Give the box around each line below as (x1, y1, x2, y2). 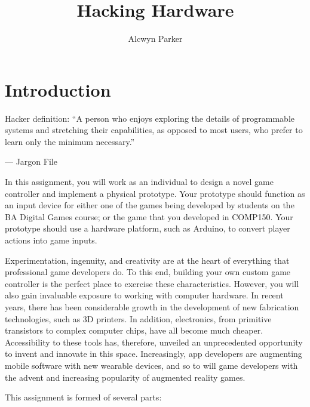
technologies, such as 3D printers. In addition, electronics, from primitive (5, 312, 272, 325)
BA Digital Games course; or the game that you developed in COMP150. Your (5, 210, 293, 223)
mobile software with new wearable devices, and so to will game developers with (5, 359, 298, 371)
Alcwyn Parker (128, 32, 183, 45)
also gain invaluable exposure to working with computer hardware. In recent (5, 289, 284, 301)
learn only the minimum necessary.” (5, 135, 135, 147)
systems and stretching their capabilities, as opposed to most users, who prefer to (5, 124, 303, 136)
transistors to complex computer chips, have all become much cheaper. (5, 324, 263, 337)
